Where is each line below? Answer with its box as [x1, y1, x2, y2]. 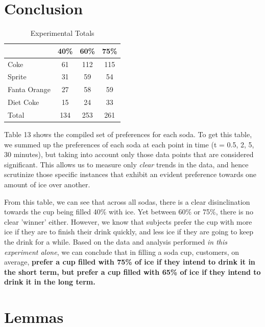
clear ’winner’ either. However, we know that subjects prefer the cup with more [4, 216, 252, 227]
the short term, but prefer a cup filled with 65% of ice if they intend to [4, 266, 261, 277]
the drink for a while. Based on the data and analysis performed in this [4, 236, 228, 247]
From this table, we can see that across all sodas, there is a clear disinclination [4, 196, 250, 207]
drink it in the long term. [4, 276, 95, 287]
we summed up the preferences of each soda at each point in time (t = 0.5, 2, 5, [4, 139, 254, 149]
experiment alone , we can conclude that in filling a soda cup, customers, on [4, 246, 239, 257]
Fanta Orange [8, 84, 51, 95]
